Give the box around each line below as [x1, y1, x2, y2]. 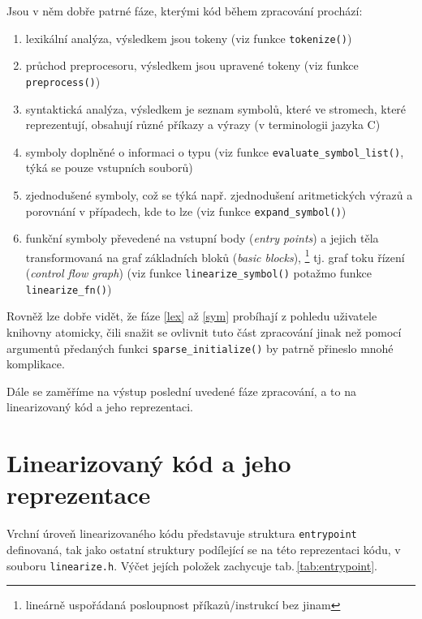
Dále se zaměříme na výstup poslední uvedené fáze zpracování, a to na [6, 382, 356, 399]
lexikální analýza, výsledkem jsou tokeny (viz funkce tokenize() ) [25, 29, 352, 46]
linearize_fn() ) [25, 280, 112, 297]
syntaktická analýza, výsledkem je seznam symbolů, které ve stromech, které [25, 100, 407, 117]
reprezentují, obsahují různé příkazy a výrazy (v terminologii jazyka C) [25, 116, 381, 133]
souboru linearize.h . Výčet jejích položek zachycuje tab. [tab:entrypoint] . [6, 557, 377, 574]
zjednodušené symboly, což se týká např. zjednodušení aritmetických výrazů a [25, 186, 413, 203]
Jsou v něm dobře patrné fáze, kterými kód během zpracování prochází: [6, 2, 363, 19]
